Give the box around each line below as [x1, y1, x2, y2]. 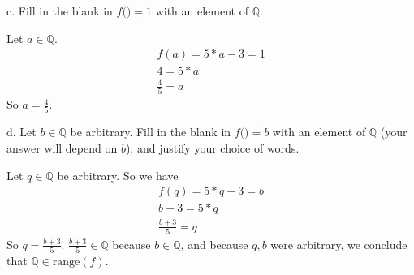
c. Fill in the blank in [6, 2, 113, 19]
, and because [180, 235, 248, 252]
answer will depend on [6, 140, 118, 157]
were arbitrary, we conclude [270, 235, 408, 252]
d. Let [6, 123, 37, 140]
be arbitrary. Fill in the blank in [70, 123, 231, 140]
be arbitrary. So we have [57, 166, 179, 183]
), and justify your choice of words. [125, 140, 300, 157]
